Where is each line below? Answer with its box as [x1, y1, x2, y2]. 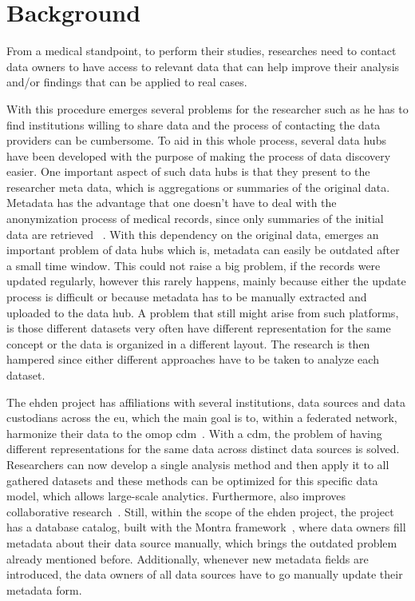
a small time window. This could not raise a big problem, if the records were [6, 257, 381, 273]
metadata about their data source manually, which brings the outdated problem [6, 534, 397, 551]
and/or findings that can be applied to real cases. [6, 74, 247, 90]
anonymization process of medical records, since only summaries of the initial [6, 210, 384, 227]
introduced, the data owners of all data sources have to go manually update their [6, 566, 403, 583]
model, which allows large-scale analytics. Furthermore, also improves [6, 488, 346, 504]
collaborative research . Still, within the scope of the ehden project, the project [6, 503, 394, 519]
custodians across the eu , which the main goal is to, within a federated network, [6, 409, 397, 426]
